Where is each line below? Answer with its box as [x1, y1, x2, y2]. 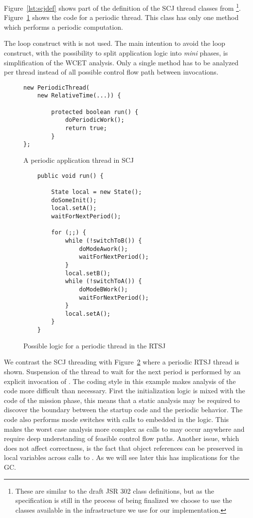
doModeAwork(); [79, 245, 128, 252]
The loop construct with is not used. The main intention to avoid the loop [4, 38, 225, 48]
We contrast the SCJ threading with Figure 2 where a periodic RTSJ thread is [4, 357, 239, 367]
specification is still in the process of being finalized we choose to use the [15, 495, 232, 505]
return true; [65, 125, 107, 132]
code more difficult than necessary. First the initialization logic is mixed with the [4, 385, 245, 396]
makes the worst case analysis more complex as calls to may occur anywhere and [4, 423, 245, 434]
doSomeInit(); [51, 196, 97, 204]
